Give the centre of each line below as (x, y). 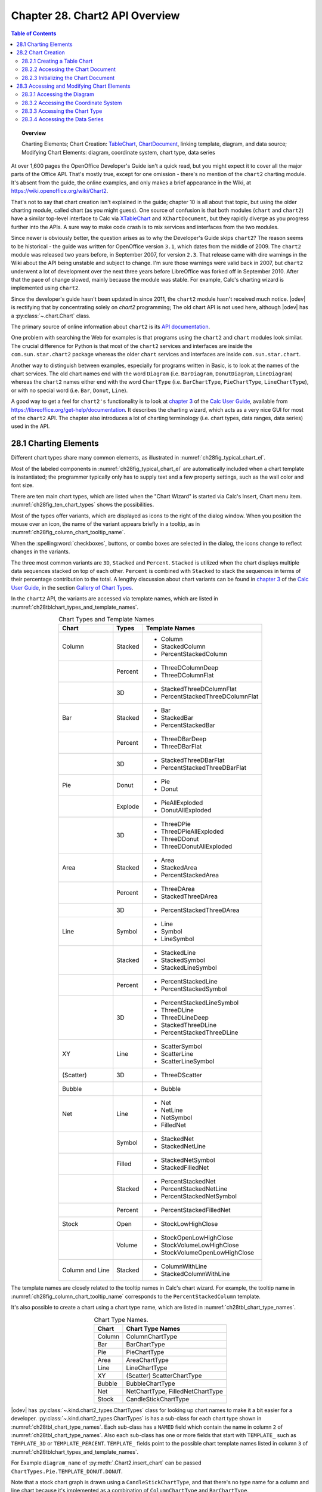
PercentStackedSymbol (194, 989)
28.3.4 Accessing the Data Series (63, 119)
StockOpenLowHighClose (197, 1238)
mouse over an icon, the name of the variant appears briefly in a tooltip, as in (105, 524)
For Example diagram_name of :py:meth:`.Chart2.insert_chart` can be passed (106, 1463)
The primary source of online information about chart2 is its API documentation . (111, 327)
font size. (22, 485)
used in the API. (30, 426)
